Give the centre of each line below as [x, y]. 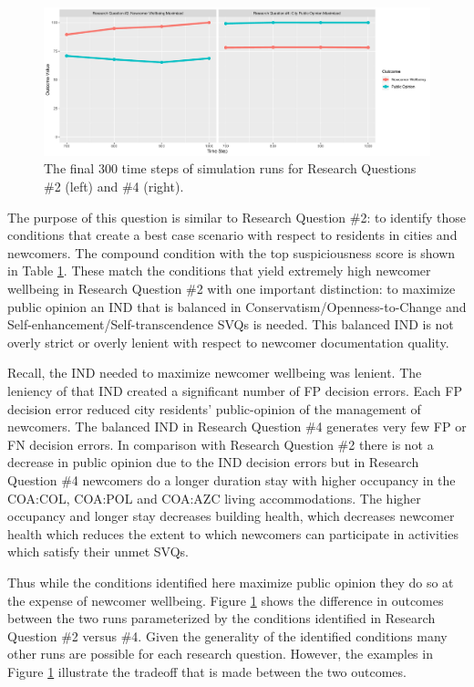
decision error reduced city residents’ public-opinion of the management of [214, 408]
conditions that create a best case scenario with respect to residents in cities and [232, 235]
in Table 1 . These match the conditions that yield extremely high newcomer [219, 271]
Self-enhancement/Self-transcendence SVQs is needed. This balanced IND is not [231, 324]
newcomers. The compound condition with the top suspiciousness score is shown [232, 252]
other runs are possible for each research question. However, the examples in [220, 654]
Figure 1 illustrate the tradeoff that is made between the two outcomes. [207, 671]
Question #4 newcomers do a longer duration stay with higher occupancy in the [232, 479]
